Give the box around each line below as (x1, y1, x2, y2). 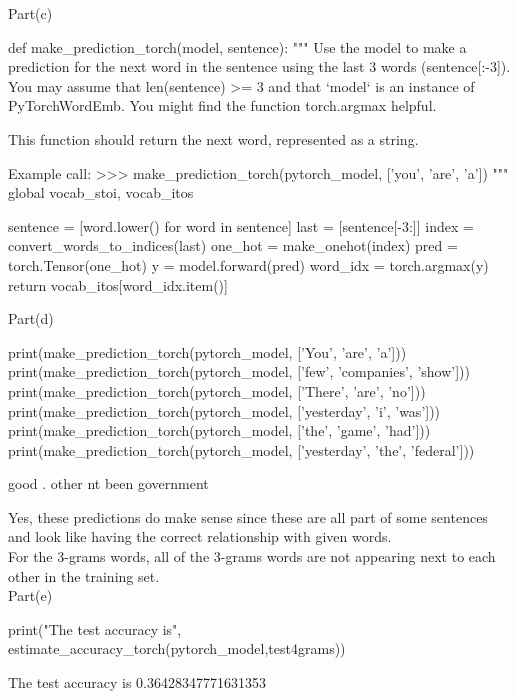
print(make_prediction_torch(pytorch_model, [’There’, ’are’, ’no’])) (8, 380, 426, 401)
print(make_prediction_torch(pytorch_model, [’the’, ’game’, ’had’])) (8, 420, 431, 441)
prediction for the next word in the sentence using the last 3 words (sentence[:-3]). (8, 56, 511, 77)
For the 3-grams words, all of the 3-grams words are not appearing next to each (8, 546, 496, 567)
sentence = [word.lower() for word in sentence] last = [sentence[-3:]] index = (8, 215, 474, 236)
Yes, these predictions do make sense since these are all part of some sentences (8, 506, 488, 527)
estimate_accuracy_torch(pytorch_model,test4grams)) (8, 638, 346, 659)
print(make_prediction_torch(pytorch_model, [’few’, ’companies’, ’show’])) (8, 361, 470, 382)
